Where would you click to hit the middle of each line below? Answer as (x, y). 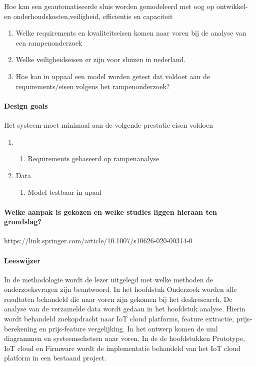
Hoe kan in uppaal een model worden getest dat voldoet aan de (113, 76)
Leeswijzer (22, 260)
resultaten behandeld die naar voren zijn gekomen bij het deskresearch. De (118, 299)
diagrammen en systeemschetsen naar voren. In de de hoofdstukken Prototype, (124, 338)
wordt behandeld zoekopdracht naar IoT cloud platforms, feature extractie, (119, 319)
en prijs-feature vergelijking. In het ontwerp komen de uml (128, 328)
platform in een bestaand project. (55, 358)
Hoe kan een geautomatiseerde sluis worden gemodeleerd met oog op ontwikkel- (126, 6)
